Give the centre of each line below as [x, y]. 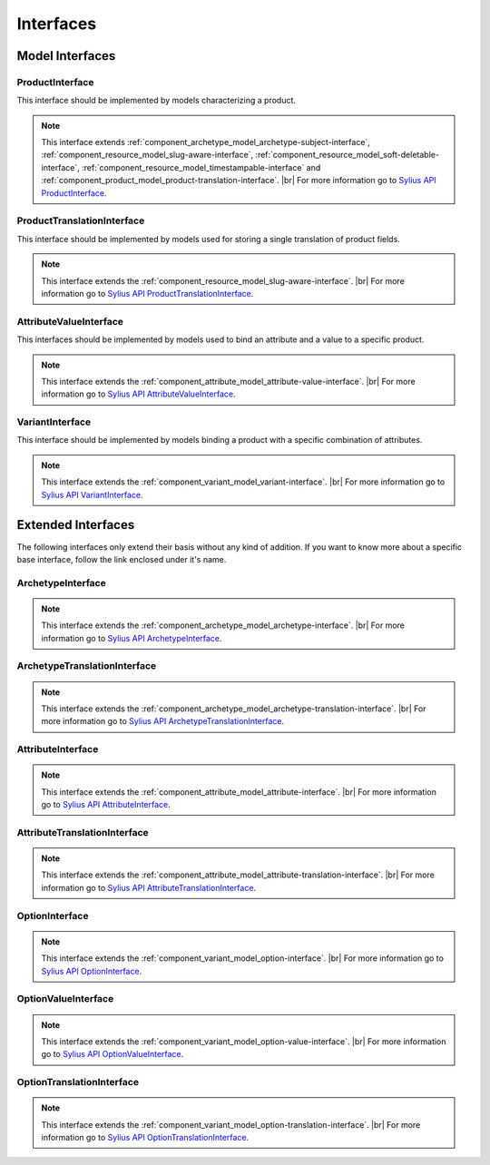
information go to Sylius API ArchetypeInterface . [132, 638]
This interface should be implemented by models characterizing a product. [157, 101]
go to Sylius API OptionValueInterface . [113, 1054]
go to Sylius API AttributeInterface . [106, 805]
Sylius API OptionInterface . [92, 971]
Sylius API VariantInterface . [93, 494]
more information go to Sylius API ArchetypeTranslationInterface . [163, 721]
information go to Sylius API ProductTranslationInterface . [147, 293]
